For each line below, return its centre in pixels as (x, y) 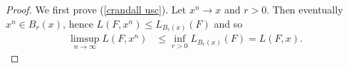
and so (228, 23)
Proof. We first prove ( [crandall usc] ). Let (96, 9)
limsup (85, 39)
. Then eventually (305, 9)
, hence (78, 23)
